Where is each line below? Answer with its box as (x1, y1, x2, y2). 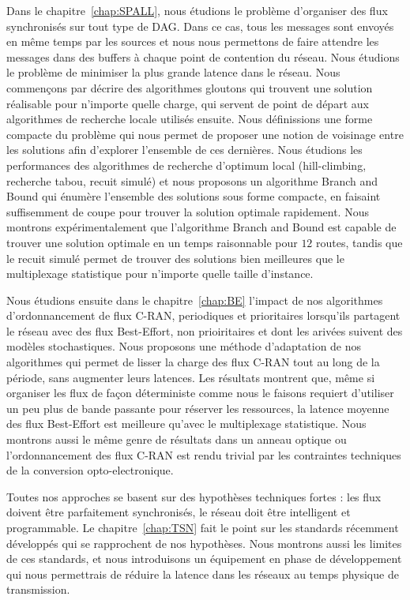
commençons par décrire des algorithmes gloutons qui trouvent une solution (6, 79, 373, 96)
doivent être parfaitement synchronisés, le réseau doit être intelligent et (6, 504, 351, 520)
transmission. (6, 581, 70, 598)
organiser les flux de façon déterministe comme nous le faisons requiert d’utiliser (6, 384, 394, 401)
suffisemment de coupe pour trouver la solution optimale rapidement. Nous (6, 203, 369, 219)
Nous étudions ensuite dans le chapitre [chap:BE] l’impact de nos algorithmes (6, 291, 383, 308)
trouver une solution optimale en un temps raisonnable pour (6, 234, 298, 250)
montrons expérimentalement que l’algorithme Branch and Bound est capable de (6, 219, 397, 235)
